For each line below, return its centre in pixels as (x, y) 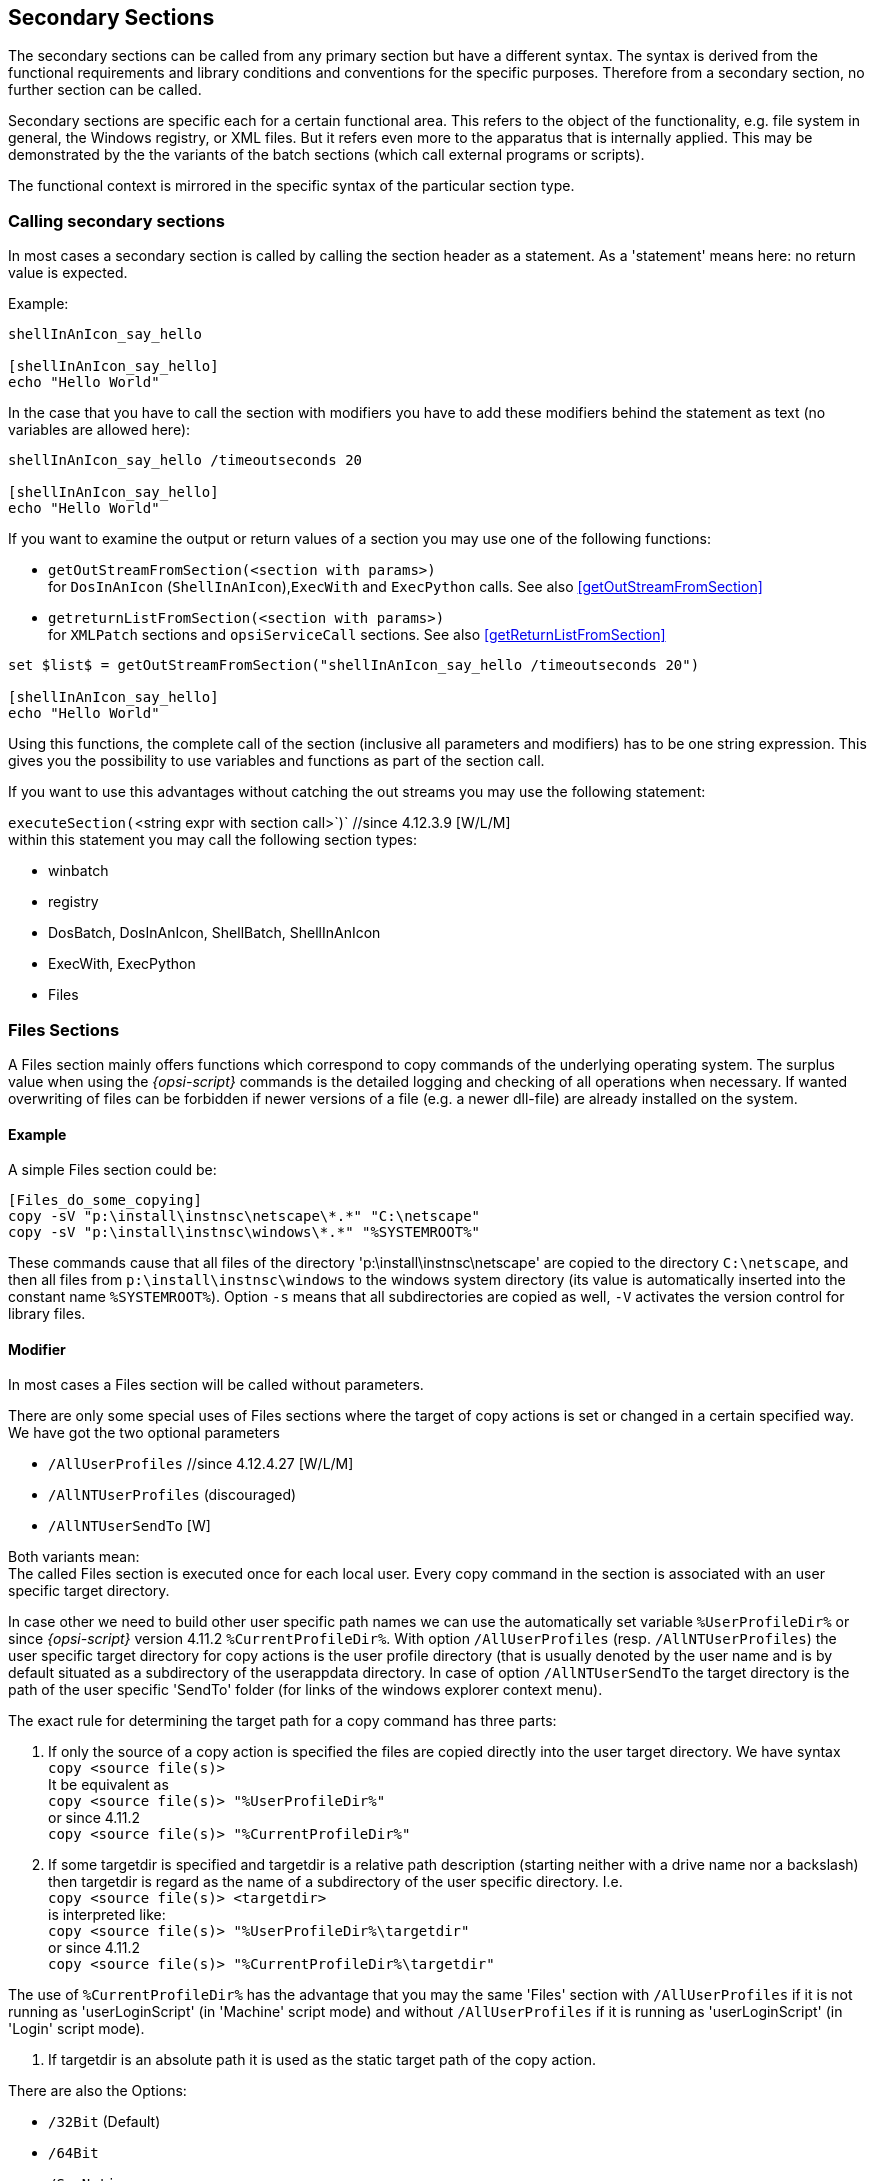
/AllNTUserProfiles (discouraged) (172, 1495)
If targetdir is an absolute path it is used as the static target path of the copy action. (322, 2060)
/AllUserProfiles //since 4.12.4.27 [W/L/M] (201, 1464)
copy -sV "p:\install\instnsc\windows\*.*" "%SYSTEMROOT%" (244, 1232)
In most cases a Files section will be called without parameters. (216, 1385)
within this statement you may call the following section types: (212, 840)
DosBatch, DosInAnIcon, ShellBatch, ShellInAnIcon (214, 933)
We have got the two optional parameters (144, 1433)
